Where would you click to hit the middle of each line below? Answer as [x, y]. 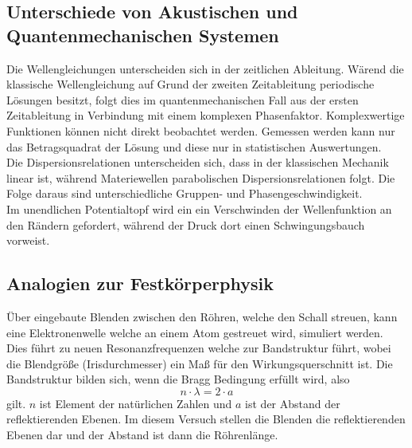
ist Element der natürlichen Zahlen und [136, 403]
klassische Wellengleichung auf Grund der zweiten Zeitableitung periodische [190, 84]
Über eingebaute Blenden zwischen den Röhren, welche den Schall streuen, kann [202, 316]
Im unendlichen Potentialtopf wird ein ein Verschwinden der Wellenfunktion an [199, 208]
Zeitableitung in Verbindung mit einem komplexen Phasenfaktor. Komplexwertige [206, 115]
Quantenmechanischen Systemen [143, 35]
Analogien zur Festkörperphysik [140, 283]
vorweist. [28, 240]
